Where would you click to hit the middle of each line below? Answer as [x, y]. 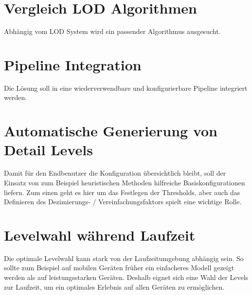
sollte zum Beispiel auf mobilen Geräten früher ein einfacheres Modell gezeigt [119, 268]
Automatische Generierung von [111, 131]
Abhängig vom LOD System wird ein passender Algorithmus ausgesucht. [112, 31]
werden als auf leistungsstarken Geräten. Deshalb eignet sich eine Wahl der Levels [126, 277]
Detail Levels [48, 150]
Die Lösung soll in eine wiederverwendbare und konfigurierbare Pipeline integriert [126, 88]
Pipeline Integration [73, 64]
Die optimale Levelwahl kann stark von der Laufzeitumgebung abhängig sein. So [124, 258]
